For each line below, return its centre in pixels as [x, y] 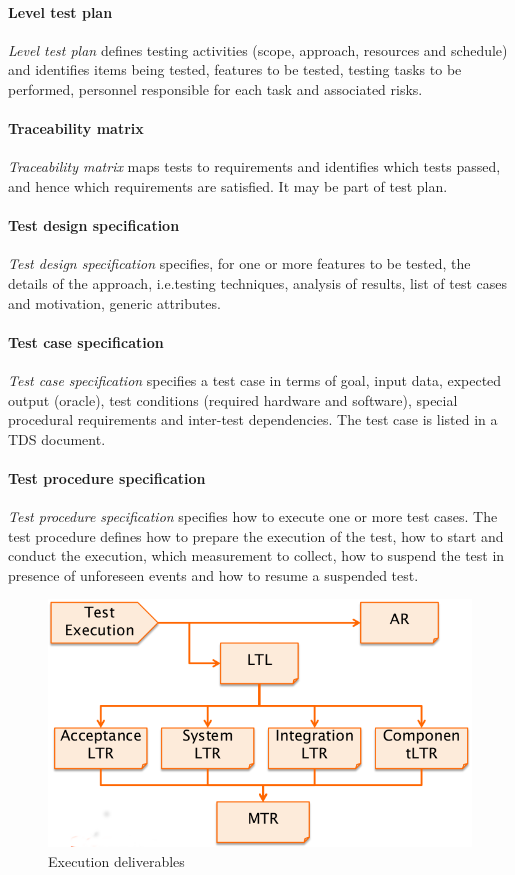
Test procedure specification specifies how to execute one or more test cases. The [253, 516]
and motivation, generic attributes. [114, 302]
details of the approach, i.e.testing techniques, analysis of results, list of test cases [258, 282]
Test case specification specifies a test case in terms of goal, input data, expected [255, 379]
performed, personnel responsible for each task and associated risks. [215, 88]
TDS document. [57, 438]
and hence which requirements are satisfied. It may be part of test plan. [228, 185]
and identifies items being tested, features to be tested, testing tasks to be [235, 69]
